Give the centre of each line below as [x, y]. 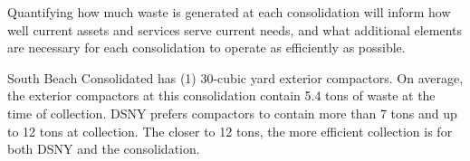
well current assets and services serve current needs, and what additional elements [235, 29]
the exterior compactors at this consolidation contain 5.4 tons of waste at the [221, 95]
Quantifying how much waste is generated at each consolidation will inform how [229, 12]
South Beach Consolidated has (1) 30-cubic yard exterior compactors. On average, [235, 77]
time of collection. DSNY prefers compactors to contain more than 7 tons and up [232, 113]
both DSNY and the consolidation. [104, 149]
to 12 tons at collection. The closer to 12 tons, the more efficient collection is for [230, 131]
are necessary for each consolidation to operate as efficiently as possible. [206, 47]
